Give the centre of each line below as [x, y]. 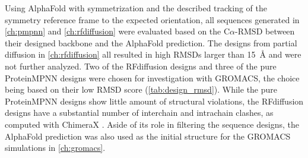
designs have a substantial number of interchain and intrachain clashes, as [139, 113]
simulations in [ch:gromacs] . [55, 148]
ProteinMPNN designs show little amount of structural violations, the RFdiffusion [154, 101]
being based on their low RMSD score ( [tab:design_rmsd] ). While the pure [141, 89]
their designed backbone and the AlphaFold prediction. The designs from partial [151, 42]
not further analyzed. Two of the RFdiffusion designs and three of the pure [141, 66]
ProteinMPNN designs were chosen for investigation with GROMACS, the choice [152, 78]
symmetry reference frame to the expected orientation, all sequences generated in [152, 19]
